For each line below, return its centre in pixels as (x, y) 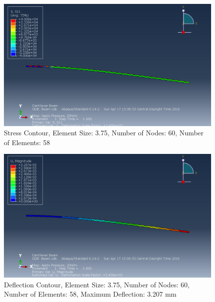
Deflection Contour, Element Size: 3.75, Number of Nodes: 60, (97, 284)
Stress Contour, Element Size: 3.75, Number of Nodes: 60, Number (104, 133)
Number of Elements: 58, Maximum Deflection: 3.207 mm (90, 294)
